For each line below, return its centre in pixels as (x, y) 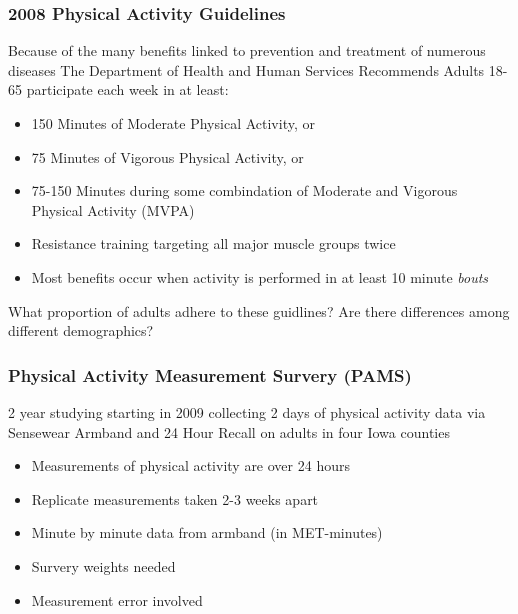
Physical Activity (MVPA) (113, 209)
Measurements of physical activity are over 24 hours (190, 465)
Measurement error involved (117, 599)
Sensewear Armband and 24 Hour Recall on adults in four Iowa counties (229, 431)
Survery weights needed (103, 565)
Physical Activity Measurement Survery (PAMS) (210, 374)
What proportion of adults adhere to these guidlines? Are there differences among (259, 310)
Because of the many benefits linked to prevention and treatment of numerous (247, 50)
